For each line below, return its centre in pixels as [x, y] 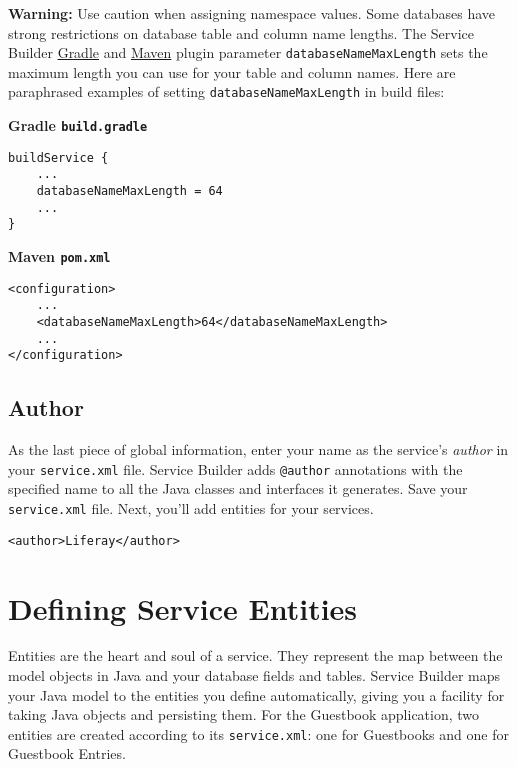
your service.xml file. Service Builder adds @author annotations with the [235, 468]
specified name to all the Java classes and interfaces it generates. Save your [238, 488]
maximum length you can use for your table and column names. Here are [232, 71]
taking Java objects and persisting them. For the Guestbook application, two [244, 714]
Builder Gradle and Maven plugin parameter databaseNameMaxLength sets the [248, 52]
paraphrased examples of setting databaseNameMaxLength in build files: [226, 91]
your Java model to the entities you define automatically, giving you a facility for [256, 694]
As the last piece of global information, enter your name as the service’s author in [258, 449]
